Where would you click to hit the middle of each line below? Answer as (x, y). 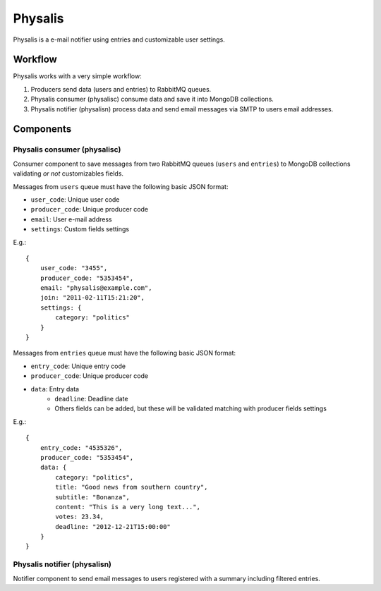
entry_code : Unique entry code (78, 366)
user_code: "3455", (74, 268)
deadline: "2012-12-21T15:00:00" (113, 526)
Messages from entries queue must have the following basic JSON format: (125, 353)
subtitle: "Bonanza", (93, 497)
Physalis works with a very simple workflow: (77, 76)
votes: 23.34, (80, 517)
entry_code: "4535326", (81, 447)
